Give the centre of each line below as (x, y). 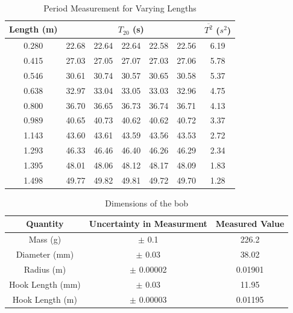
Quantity (45, 224)
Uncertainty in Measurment (148, 224)
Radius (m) (45, 269)
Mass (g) (45, 239)
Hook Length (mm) (45, 284)
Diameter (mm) (45, 254)
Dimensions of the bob (146, 203)
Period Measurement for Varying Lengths (120, 8)
